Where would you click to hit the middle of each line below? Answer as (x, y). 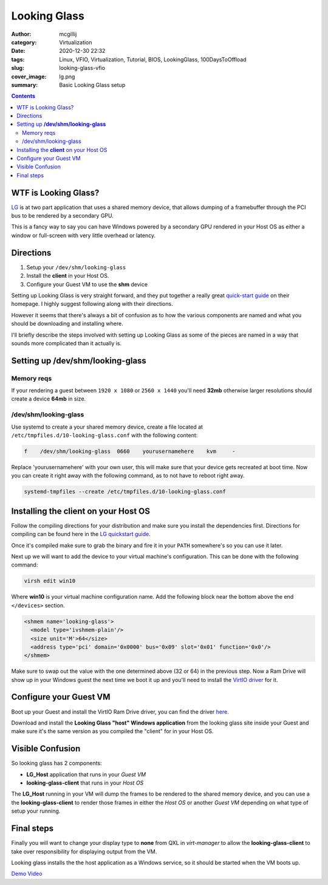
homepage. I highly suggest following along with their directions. (92, 304)
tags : (18, 59)
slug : (18, 68)
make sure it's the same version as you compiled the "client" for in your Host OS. (112, 731)
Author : (21, 34)
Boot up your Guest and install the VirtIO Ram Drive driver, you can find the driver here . (120, 712)
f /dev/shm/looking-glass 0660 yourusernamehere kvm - (130, 451)
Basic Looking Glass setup (92, 84)
